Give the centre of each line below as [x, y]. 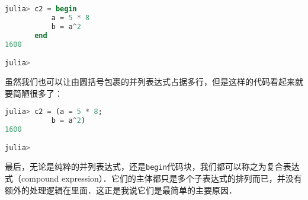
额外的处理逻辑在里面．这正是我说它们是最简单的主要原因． [121, 190]
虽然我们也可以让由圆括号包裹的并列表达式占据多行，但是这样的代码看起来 [150, 81]
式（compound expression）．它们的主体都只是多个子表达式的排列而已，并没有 [153, 178]
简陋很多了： [38, 93]
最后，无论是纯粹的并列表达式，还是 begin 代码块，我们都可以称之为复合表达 [152, 166]
